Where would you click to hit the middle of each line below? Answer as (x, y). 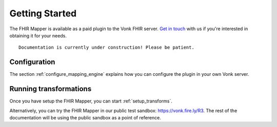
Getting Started (43, 13)
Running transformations (51, 89)
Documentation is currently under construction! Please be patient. (106, 48)
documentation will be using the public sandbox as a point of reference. (85, 117)
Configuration (32, 62)
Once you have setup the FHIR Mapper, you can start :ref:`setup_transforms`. (91, 101)
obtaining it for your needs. (38, 35)
